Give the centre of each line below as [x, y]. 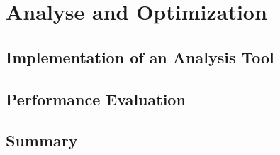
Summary [42, 140]
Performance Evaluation [96, 98]
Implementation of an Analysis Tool [140, 57]
